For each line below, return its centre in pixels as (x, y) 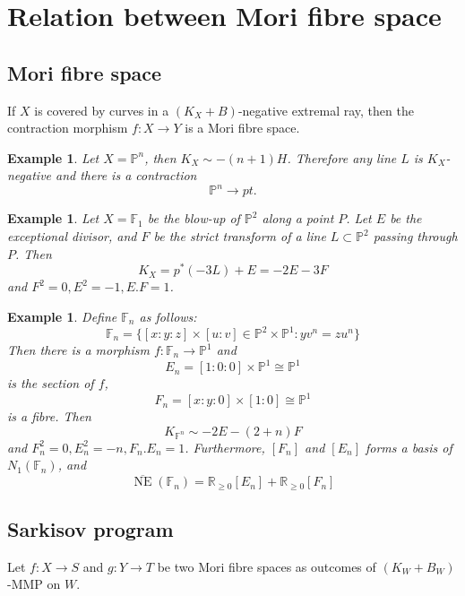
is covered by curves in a (102, 110)
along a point (298, 218)
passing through (415, 236)
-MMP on (34, 584)
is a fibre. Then (49, 416)
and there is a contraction (126, 175)
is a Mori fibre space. (242, 128)
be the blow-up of (194, 218)
